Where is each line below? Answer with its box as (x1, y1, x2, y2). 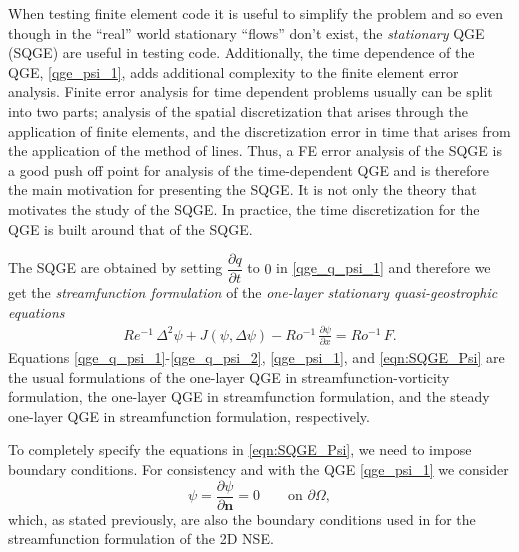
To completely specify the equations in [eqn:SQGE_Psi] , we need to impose (8, 439, 472, 460)
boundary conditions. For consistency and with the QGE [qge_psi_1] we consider (8, 459, 509, 479)
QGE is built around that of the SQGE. (8, 218, 253, 239)
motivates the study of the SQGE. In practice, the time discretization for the (8, 198, 480, 219)
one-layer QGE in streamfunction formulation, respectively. (8, 405, 370, 426)
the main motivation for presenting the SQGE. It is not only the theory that (8, 179, 477, 200)
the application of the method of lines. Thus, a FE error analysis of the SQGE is (8, 140, 502, 161)
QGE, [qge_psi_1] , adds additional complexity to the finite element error (8, 61, 459, 82)
